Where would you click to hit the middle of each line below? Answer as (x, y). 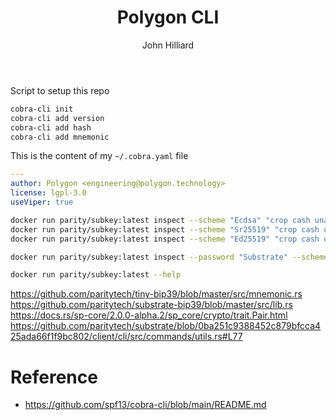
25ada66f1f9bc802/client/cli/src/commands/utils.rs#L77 (126, 337)
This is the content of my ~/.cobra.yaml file (99, 156)
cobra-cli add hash (51, 127)
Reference (54, 377)
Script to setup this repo (60, 90)
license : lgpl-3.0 (48, 193)
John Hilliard (168, 45)
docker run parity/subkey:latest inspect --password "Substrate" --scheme (169, 257)
